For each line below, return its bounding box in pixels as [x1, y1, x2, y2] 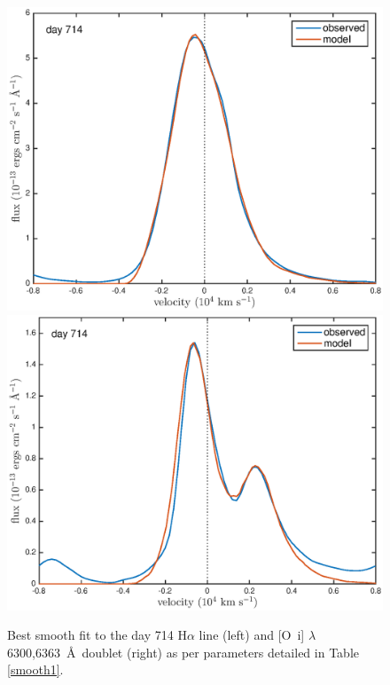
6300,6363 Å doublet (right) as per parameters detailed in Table [7, 642, 359, 661]
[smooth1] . [7, 660, 64, 679]
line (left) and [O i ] [199, 626, 305, 644]
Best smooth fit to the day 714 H [7, 626, 187, 644]
